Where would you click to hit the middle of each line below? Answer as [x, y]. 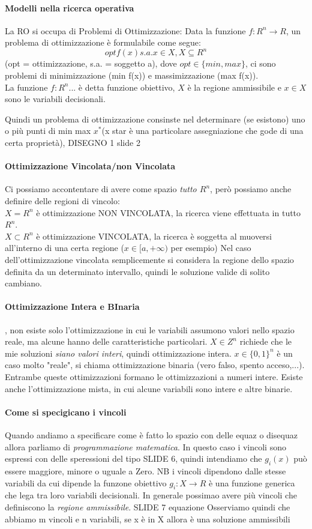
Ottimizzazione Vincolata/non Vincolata [90, 166]
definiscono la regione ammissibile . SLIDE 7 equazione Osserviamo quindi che [148, 506]
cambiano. [23, 283]
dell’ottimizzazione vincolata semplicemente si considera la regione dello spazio [149, 259]
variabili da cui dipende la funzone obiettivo [86, 482]
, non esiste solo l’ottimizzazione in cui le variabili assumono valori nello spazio [150, 329]
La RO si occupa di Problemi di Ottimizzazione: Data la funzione [125, 30]
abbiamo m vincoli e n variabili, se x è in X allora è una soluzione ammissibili [148, 518]
